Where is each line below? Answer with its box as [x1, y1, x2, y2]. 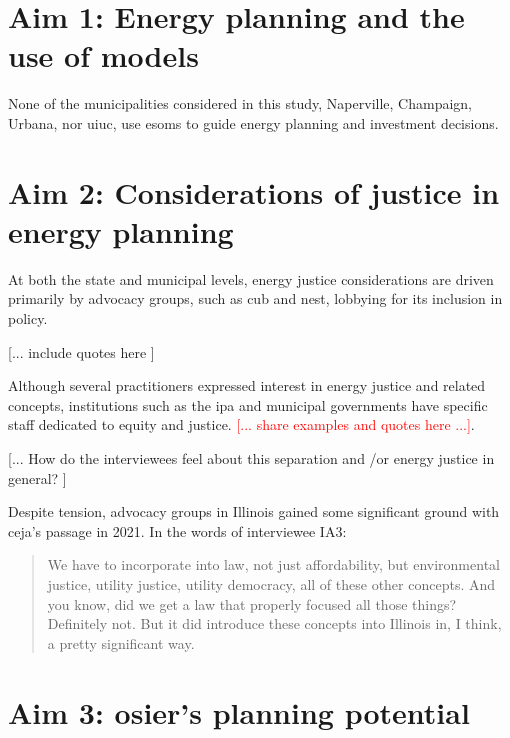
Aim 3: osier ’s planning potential [8, 691, 470, 732]
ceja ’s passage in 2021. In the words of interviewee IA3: [8, 520, 347, 541]
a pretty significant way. [47, 632, 195, 653]
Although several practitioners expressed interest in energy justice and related [8, 375, 486, 396]
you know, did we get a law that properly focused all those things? [47, 593, 457, 614]
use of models [8, 35, 199, 76]
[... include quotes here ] [8, 341, 155, 362]
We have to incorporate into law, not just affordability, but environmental [47, 554, 500, 575]
